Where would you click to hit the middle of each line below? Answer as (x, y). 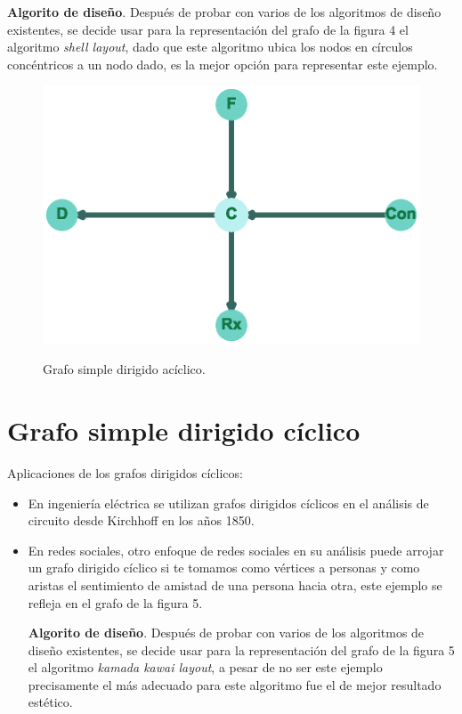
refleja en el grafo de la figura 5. (115, 602)
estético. (50, 702)
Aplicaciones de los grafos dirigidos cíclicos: (125, 472)
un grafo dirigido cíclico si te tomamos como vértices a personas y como (224, 568)
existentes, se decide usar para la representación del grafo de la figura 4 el (208, 29)
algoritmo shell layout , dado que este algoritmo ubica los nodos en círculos (210, 47)
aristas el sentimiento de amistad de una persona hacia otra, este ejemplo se (235, 584)
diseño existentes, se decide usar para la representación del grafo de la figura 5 (241, 649)
